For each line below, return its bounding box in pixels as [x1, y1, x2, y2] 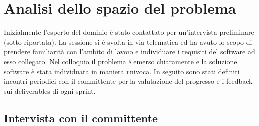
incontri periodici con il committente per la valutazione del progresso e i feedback [4, 76, 253, 86]
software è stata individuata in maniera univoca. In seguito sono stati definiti [4, 66, 240, 76]
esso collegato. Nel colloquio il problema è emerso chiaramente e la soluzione [4, 56, 237, 66]
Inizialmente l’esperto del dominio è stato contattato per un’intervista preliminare [4, 27, 254, 37]
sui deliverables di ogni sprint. [4, 85, 96, 96]
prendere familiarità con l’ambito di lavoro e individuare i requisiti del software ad [4, 46, 255, 57]
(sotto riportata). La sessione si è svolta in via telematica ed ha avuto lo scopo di [4, 36, 252, 47]
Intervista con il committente [4, 110, 158, 125]
